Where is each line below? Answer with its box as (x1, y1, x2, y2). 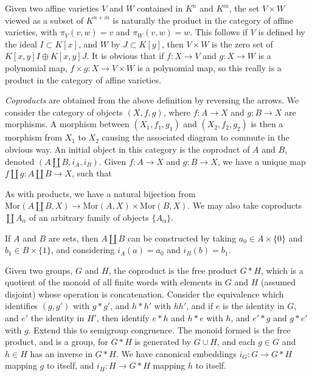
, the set (229, 2, 260, 14)
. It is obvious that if (86, 49, 164, 62)
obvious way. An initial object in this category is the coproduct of (5, 142, 250, 155)
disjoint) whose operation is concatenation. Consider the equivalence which (5, 287, 284, 300)
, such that (72, 167, 112, 179)
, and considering (51, 243, 115, 256)
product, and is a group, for (5, 335, 108, 348)
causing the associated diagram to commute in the (102, 131, 289, 144)
